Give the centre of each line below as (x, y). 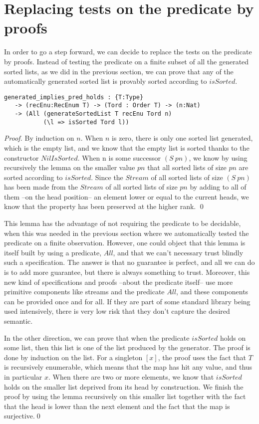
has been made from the (41, 187)
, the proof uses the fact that (202, 357)
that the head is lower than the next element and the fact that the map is (117, 406)
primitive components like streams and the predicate (84, 292)
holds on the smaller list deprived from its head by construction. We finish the (124, 386)
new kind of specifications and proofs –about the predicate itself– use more (119, 282)
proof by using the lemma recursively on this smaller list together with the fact (125, 396)
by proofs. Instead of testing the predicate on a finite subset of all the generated (127, 61)
